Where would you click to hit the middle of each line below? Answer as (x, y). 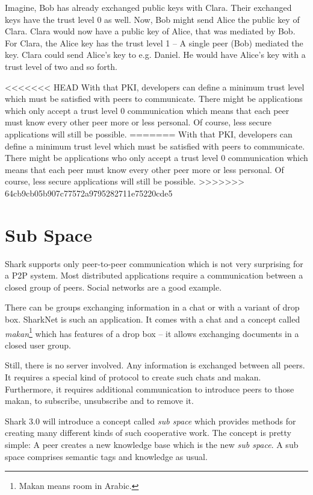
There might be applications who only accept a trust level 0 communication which (156, 158)
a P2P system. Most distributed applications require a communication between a (154, 275)
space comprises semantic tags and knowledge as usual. (106, 456)
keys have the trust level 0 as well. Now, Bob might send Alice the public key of (152, 19)
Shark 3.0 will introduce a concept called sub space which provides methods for (150, 421)
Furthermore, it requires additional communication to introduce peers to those (150, 389)
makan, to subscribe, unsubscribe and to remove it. (99, 401)
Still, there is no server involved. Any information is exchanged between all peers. (155, 365)
